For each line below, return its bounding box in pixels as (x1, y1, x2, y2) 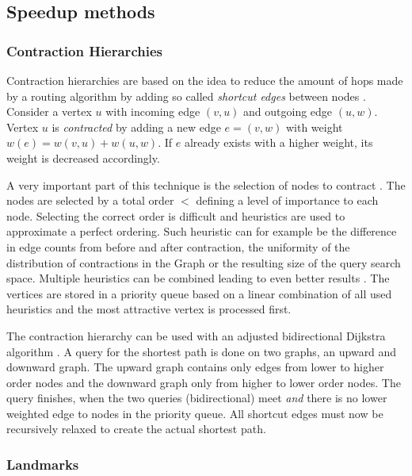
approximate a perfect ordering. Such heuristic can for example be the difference (6, 223, 397, 240)
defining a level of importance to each (196, 192, 379, 209)
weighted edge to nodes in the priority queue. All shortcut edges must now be (6, 405, 383, 421)
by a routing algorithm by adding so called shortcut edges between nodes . (6, 87, 366, 104)
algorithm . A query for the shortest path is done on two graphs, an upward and (6, 343, 397, 359)
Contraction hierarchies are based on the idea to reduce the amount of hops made (6, 72, 403, 88)
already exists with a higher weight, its (184, 134, 373, 151)
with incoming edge (105, 103, 200, 120)
